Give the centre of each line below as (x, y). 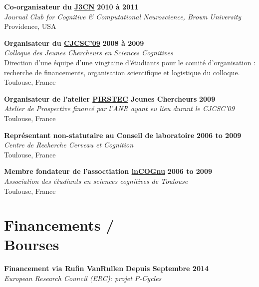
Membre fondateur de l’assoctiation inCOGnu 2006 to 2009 (108, 171)
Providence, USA (30, 26)
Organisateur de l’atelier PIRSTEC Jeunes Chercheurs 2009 (110, 98)
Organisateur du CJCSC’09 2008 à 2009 (74, 43)
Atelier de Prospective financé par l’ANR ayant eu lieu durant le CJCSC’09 (119, 108)
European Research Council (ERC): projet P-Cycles (83, 278)
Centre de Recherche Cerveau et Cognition (69, 145)
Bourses (32, 244)
